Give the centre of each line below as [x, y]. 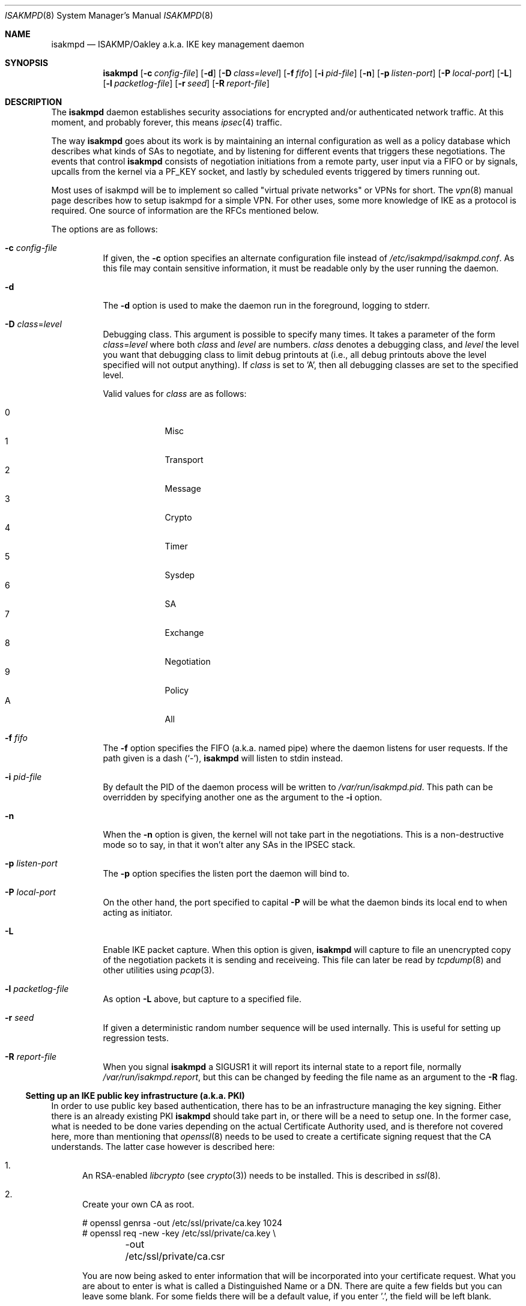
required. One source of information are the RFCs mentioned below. [185, 210]
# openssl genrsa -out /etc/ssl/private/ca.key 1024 [182, 1223]
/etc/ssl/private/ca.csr [175, 1256]
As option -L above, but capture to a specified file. [202, 999]
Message [183, 488]
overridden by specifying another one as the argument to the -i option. [243, 797]
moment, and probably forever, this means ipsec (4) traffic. [167, 122]
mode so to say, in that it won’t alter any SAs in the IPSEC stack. [229, 845]
